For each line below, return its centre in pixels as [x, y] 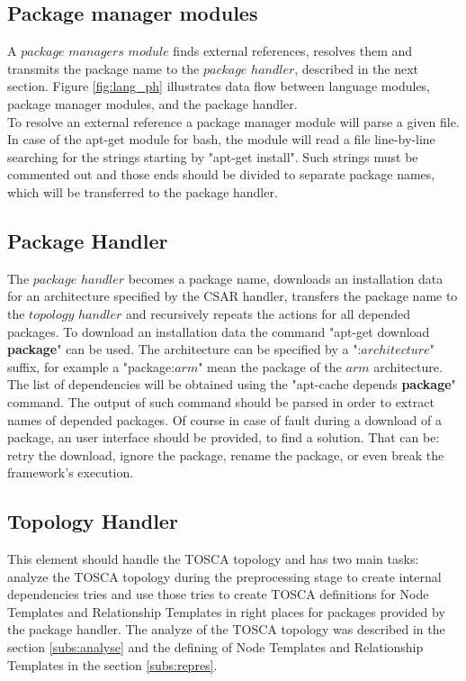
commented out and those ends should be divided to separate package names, [221, 174]
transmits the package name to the [103, 68]
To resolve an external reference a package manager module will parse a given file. [233, 121]
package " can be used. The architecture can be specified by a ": [184, 349]
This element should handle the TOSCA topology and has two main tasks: [213, 559]
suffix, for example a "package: [91, 366]
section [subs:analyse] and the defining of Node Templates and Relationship [215, 647]
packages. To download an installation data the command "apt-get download [219, 331]
